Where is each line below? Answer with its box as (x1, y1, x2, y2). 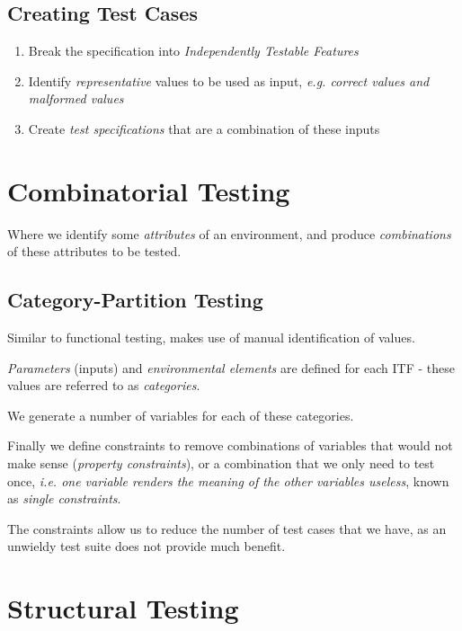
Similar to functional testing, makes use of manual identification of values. (7, 328, 415, 347)
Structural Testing (7, 590, 239, 627)
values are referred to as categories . (7, 376, 200, 395)
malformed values (28, 89, 124, 108)
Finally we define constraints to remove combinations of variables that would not (7, 436, 453, 455)
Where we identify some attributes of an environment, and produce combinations (7, 224, 451, 243)
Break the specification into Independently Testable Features (28, 41, 359, 60)
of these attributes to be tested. (7, 242, 182, 261)
